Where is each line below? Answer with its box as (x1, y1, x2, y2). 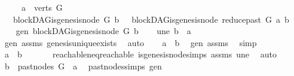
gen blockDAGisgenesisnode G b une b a (16, 25, 191, 37)
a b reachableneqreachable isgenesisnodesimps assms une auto (4, 48, 277, 60)
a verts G (21, 1, 63, 13)
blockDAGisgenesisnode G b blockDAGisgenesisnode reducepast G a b (13, 13, 289, 25)
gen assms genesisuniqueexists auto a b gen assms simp (4, 36, 257, 48)
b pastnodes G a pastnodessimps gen (4, 59, 162, 72)
